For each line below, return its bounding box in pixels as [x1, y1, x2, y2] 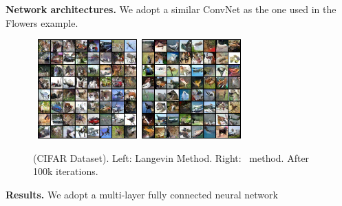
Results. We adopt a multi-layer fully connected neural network [6, 187, 278, 201]
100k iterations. [33, 164, 98, 178]
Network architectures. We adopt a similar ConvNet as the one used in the [6, 2, 336, 16]
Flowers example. [6, 15, 78, 30]
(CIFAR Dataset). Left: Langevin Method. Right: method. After [33, 150, 310, 165]
